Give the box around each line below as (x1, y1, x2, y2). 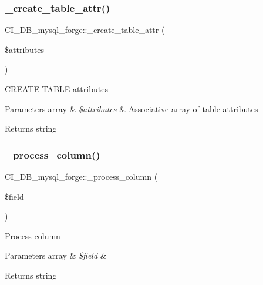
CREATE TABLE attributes (5, 83, 108, 95)
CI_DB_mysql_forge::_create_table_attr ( (5, 24, 165, 36)
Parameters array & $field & (5, 249, 107, 261)
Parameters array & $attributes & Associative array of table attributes (5, 102, 258, 115)
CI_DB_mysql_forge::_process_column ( (5, 170, 158, 182)
